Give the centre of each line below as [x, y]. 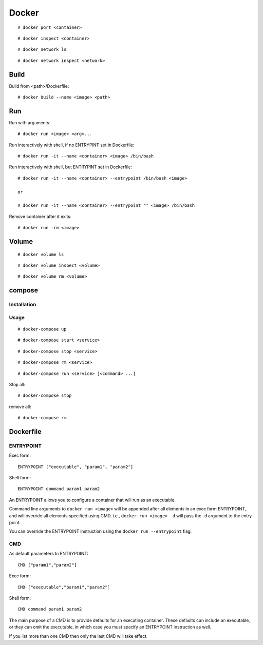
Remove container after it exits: [40, 216]
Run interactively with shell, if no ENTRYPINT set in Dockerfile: [72, 145]
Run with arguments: [30, 122]
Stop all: [17, 384]
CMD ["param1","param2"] [47, 565]
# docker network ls [42, 49]
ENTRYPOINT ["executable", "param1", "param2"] [75, 467]
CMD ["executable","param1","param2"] [64, 587]
